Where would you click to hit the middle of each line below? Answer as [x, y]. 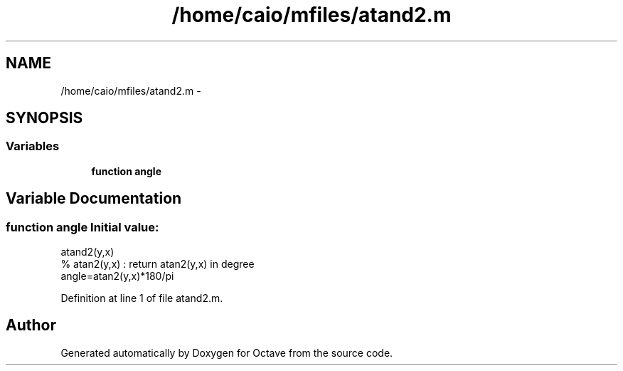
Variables [33, 146]
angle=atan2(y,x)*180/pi [117, 276]
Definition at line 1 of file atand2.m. [142, 298]
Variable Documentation [94, 199]
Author [31, 325]
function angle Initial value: [82, 227]
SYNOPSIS [44, 118]
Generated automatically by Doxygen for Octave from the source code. [227, 352]
